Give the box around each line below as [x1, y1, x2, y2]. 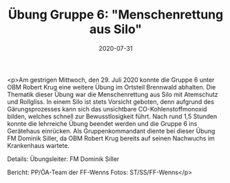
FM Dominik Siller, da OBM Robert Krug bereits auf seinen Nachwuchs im [7, 134, 215, 142]
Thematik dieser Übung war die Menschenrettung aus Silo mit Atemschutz [7, 90, 218, 98]
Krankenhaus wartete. [7, 141, 70, 149]
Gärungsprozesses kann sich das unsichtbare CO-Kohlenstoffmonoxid [7, 105, 207, 113]
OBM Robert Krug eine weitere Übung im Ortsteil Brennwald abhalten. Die [7, 83, 216, 91]
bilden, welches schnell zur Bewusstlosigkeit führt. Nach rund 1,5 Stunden [7, 112, 218, 120]
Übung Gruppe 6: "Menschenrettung [8, 7, 224, 23]
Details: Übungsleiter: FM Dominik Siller [7, 155, 120, 163]
